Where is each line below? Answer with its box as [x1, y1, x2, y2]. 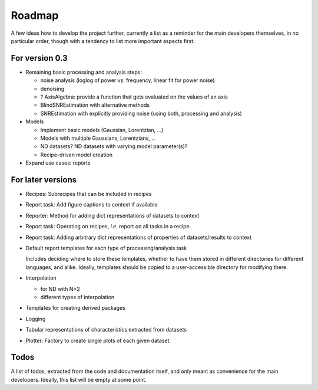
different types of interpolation [40, 293, 115, 300]
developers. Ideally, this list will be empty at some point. [11, 376, 147, 383]
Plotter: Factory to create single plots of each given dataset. [25, 337, 171, 344]
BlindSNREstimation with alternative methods [40, 101, 150, 109]
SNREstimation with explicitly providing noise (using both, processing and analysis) [40, 110, 243, 117]
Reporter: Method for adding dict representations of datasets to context [25, 212, 200, 219]
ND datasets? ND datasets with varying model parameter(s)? [40, 143, 188, 150]
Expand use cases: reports [25, 159, 91, 166]
